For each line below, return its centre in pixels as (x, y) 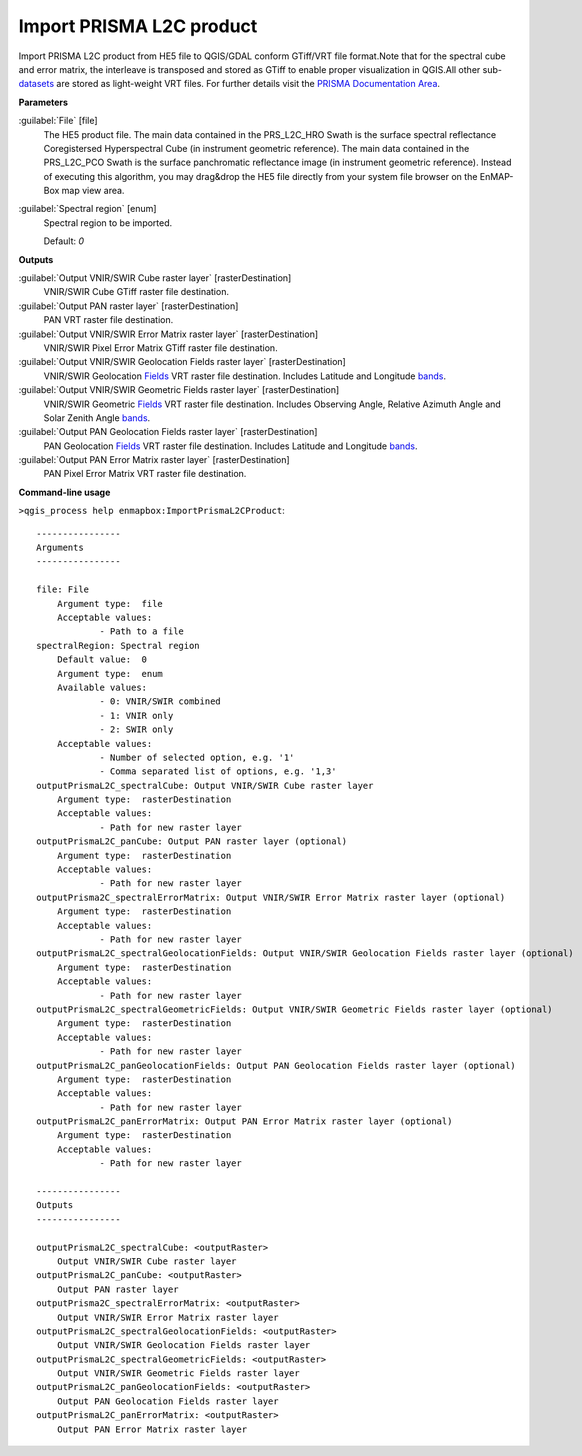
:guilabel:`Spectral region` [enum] (87, 209)
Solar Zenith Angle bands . (97, 417)
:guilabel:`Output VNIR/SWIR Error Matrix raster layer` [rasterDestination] (168, 334)
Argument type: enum (110, 673)
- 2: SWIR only (136, 729)
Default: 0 (64, 241)
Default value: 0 (102, 659)
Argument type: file (110, 603)
